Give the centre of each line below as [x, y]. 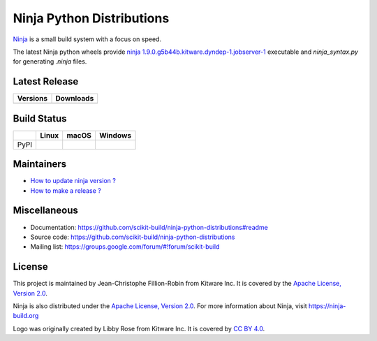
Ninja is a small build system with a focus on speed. [87, 39]
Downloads [75, 99]
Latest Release [46, 81]
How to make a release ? [66, 190]
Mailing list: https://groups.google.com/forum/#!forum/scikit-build [125, 247]
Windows [115, 135]
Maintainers [40, 164]
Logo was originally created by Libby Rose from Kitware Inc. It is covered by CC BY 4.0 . [139, 328]
